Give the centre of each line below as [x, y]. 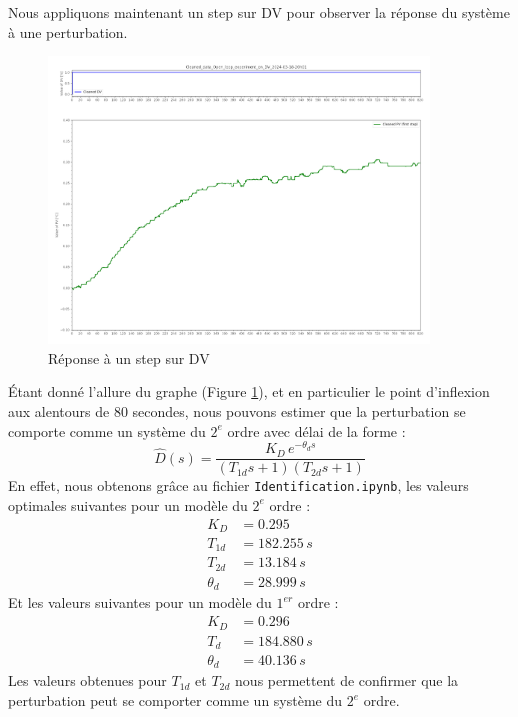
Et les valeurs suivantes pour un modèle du [140, 602]
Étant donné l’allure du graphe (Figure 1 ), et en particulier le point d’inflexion [249, 391]
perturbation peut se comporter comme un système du [175, 700]
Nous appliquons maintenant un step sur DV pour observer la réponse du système [259, 12]
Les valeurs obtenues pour [87, 680]
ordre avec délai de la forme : [316, 430]
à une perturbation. [68, 31]
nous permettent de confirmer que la [347, 680]
